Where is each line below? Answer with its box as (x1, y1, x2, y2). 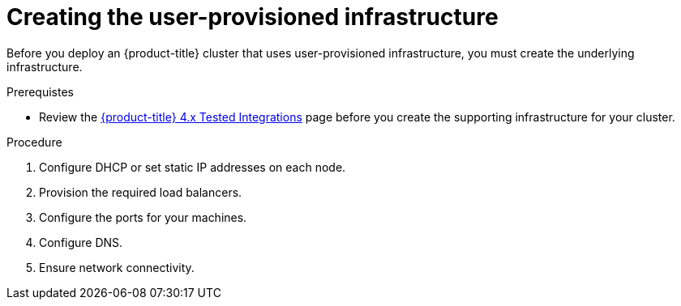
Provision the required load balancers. (39, 185, 242, 199)
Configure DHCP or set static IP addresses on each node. (39, 159, 346, 174)
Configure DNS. (39, 235, 123, 249)
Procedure (6, 134, 62, 149)
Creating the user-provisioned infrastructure (6, 3, 499, 31)
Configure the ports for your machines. (39, 210, 247, 224)
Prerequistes (6, 84, 74, 99)
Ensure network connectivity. (39, 260, 195, 274)
